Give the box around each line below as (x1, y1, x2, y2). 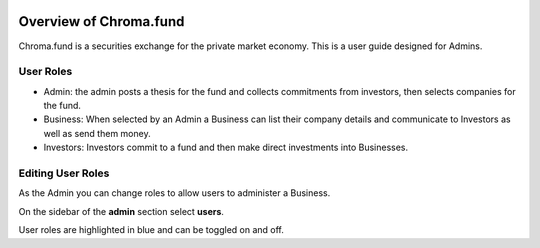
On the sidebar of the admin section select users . (18, 205, 225, 217)
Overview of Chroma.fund (18, 13, 185, 30)
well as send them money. (43, 127, 151, 139)
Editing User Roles (18, 166, 110, 180)
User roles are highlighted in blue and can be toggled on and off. (18, 224, 285, 236)
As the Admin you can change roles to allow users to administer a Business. (18, 187, 331, 199)
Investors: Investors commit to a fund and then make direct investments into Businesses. (43, 141, 409, 154)
